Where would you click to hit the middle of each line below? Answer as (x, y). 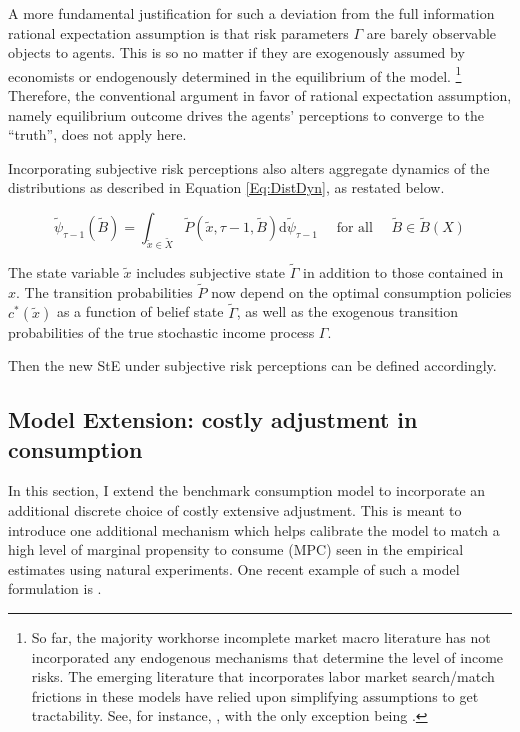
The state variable (63, 272)
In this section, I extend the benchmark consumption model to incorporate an (247, 490)
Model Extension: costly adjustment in (213, 419)
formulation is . (55, 588)
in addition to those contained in (403, 272)
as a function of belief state (140, 311)
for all (354, 228)
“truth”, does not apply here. (97, 134)
